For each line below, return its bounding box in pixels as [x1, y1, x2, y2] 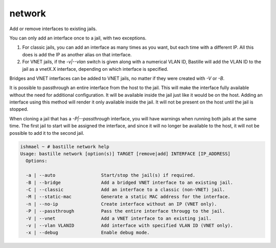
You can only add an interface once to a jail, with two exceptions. [9, 35, 147, 41]
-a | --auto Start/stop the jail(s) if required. [26, 172, 196, 178]
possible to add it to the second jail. [9, 130, 84, 136]
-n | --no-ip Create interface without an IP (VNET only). [26, 201, 217, 207]
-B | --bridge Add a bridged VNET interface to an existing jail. [26, 179, 234, 185]
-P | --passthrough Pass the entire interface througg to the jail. [26, 208, 225, 214]
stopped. [9, 106, 29, 112]
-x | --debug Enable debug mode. [26, 230, 150, 236]
